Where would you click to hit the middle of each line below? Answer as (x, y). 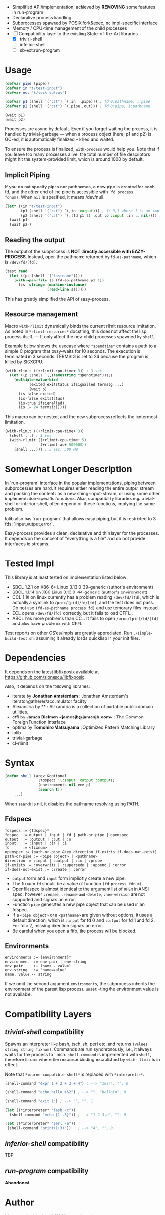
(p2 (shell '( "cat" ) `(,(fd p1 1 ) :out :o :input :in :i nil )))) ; (91, 215)
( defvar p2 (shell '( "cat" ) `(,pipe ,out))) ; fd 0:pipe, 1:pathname (78, 106)
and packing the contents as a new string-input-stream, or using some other (82, 493)
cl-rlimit (20, 743)
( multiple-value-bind (36, 380)
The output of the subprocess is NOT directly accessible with (68, 252)
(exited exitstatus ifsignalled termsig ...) (77, 385)
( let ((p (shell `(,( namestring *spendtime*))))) (61, 375)
